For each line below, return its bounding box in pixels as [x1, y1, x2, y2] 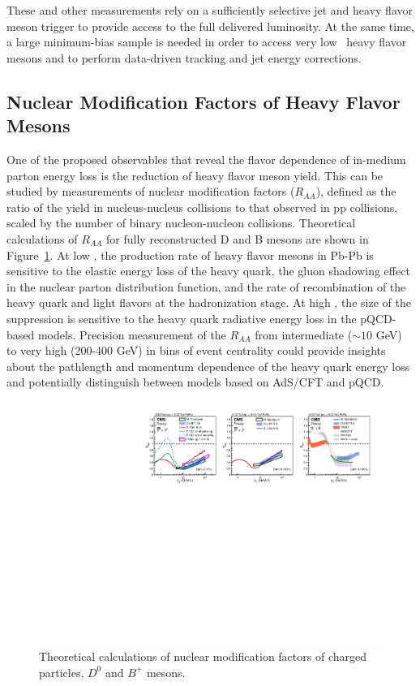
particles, [39, 663, 84, 680]
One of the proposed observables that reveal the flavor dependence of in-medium [6, 150, 406, 167]
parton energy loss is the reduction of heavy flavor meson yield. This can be [6, 166, 384, 183]
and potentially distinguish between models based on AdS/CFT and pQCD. [6, 373, 384, 390]
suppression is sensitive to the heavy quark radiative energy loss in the [6, 309, 357, 326]
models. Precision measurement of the [37, 326, 226, 343]
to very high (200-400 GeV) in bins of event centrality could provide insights [6, 342, 386, 359]
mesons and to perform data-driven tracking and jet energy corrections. [6, 49, 362, 66]
